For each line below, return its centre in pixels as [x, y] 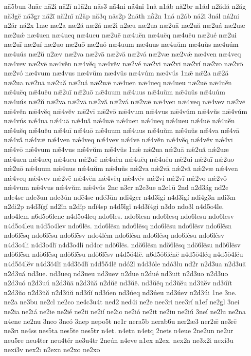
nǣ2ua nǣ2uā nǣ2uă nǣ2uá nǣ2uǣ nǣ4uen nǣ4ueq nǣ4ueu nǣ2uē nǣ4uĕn [118, 82]
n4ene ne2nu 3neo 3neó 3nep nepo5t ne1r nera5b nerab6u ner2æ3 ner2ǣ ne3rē [120, 321]
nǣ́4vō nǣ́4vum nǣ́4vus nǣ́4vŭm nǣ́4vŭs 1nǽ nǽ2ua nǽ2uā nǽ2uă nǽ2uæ [117, 149]
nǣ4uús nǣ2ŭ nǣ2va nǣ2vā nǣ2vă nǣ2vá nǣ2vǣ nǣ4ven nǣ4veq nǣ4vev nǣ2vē [125, 101]
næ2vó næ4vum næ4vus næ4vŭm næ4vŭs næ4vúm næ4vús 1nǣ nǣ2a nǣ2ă [116, 73]
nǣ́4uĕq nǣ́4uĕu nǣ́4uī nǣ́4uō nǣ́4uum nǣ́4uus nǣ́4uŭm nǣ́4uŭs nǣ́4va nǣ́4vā [122, 130]
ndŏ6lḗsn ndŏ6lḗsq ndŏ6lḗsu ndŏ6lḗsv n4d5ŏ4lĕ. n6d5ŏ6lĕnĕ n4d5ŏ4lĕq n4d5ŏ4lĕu [124, 254]
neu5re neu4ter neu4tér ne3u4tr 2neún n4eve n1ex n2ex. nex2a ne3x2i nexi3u [119, 340]
